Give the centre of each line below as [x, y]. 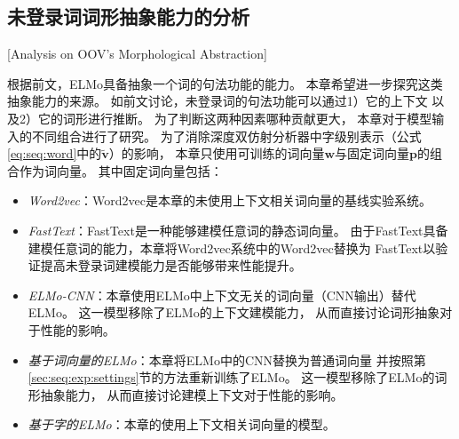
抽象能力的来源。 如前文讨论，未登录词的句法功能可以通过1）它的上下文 [218, 101]
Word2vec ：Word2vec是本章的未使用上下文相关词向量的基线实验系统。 [229, 200]
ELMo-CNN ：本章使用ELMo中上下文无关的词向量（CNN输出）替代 [222, 295]
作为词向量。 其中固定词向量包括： [121, 170]
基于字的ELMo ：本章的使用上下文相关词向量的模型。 [182, 424]
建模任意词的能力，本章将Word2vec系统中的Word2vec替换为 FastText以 [232, 247]
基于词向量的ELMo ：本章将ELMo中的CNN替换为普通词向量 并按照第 [227, 359]
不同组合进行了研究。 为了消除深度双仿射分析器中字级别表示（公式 [226, 136]
